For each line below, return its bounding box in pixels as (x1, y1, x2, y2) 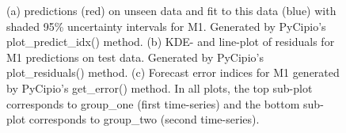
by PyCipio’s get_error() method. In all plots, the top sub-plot (6, 79, 313, 96)
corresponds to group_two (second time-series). (29, 111, 260, 127)
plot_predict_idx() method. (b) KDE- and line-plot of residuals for (6, 33, 335, 50)
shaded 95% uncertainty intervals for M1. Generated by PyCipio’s (6, 17, 326, 34)
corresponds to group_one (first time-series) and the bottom (6, 95, 300, 112)
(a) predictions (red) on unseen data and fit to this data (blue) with (6, 2, 336, 18)
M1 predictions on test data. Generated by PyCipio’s (6, 48, 264, 65)
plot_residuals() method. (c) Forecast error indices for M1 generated (6, 64, 340, 81)
